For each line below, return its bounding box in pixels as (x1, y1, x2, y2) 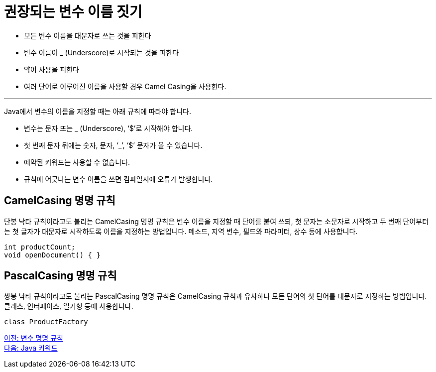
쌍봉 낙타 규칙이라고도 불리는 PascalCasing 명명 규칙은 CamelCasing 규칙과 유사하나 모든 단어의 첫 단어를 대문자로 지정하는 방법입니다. (4, 292, 427, 301)
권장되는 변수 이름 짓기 (4, 3, 142, 20)
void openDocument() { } (4, 250, 101, 259)
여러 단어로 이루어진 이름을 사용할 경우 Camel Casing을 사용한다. (24, 82, 226, 91)
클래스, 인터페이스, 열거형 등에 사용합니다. (4, 302, 133, 311)
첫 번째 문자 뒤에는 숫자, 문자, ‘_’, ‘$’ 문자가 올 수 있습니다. (24, 140, 203, 149)
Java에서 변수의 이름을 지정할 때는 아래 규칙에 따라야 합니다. (4, 107, 191, 116)
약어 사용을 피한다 (24, 65, 79, 74)
